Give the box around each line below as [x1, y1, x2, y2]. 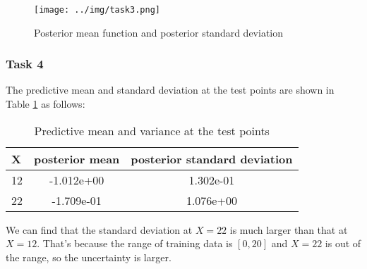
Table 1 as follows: [6, 96, 85, 111]
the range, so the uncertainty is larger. [6, 249, 172, 264]
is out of [325, 236, 361, 251]
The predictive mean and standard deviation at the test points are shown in [6, 82, 335, 97]
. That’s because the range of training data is [37, 236, 233, 251]
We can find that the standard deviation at [6, 222, 193, 237]
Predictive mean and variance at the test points [34, 122, 270, 139]
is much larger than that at [229, 222, 348, 237]
